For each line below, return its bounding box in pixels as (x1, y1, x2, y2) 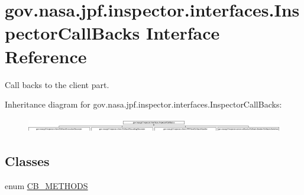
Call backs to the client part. (5, 78, 109, 90)
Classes (5, 151, 50, 170)
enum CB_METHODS (5, 179, 88, 191)
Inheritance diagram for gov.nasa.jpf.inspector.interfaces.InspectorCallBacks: (5, 98, 282, 110)
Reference (5, 44, 87, 68)
